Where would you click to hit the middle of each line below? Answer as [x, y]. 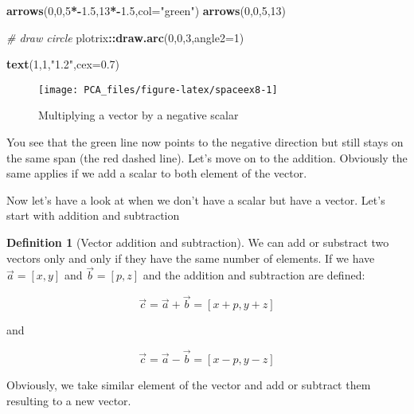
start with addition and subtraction [93, 215]
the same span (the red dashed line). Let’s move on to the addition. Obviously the [207, 157]
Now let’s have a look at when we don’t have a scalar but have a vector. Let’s [196, 199]
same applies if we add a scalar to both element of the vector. [157, 173]
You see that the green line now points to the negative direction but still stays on [205, 142]
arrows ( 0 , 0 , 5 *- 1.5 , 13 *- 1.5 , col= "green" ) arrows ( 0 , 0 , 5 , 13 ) [146, 10]
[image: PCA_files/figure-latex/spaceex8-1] [158, 90]
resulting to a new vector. [69, 400]
